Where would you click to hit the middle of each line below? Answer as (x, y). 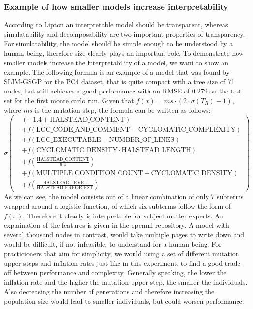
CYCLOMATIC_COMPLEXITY (187, 130)
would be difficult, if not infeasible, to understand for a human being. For (113, 244)
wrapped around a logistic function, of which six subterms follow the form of (118, 206)
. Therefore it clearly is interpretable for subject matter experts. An (123, 215)
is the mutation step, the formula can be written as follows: (123, 110)
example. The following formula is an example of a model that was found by (117, 72)
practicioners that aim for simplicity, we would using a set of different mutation (122, 253)
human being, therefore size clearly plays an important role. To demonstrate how (124, 53)
